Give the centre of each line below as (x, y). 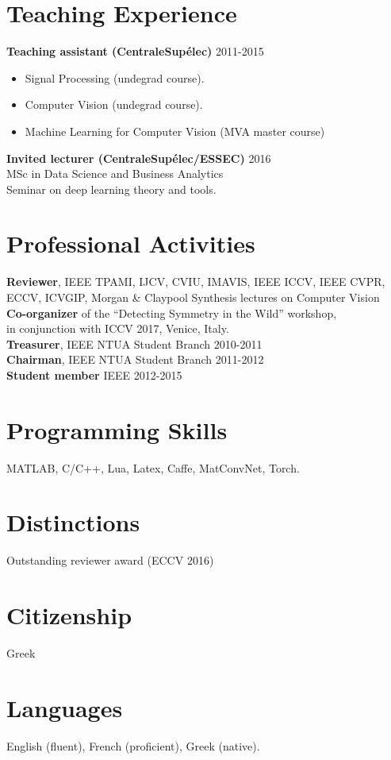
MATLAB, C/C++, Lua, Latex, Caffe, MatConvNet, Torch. (153, 467)
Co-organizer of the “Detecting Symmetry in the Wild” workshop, (172, 312)
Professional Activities (131, 243)
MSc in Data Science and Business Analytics (115, 174)
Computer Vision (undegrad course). (114, 104)
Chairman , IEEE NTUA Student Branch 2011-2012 (135, 359)
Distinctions (73, 522)
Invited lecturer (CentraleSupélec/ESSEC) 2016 (139, 158)
